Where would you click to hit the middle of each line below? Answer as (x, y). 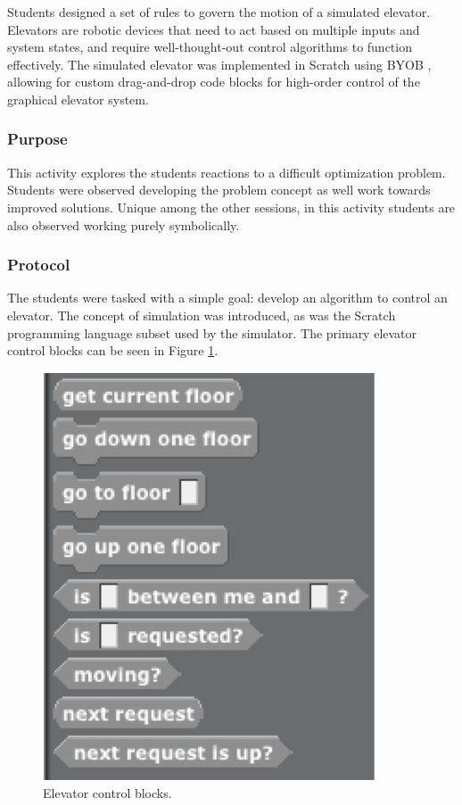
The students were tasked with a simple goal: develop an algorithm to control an (227, 298)
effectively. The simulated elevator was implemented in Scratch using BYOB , (219, 64)
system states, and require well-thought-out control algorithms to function (210, 47)
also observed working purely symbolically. (124, 224)
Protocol (39, 265)
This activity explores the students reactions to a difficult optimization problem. (227, 172)
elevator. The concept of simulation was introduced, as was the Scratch (202, 315)
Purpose (37, 139)
